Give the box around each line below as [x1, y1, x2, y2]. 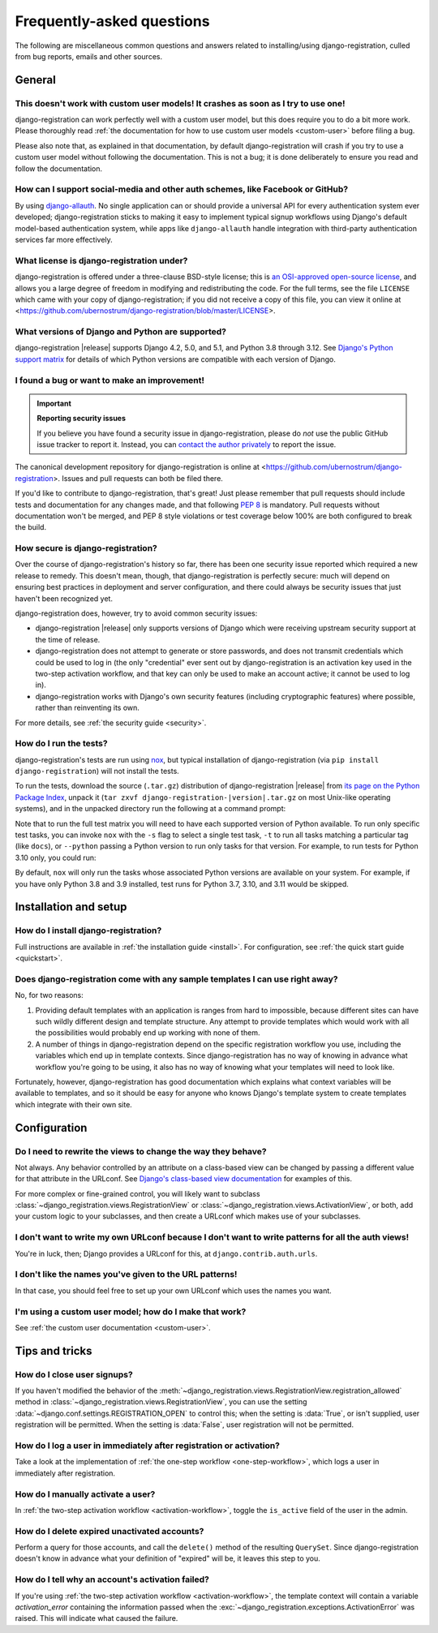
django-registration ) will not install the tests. [15, 767, 180, 776]
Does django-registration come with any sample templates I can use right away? [15, 973, 338, 985]
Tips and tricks [15, 1343, 92, 1358]
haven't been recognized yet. [15, 593, 114, 604]
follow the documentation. [15, 163, 103, 174]
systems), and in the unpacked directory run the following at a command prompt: [15, 804, 286, 814]
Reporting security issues [36, 414, 126, 423]
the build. [15, 522, 47, 532]
